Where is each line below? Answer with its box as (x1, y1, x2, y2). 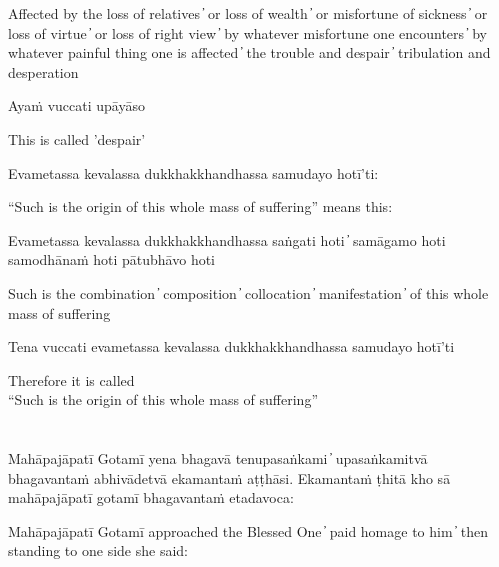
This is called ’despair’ (8, 128, 146, 149)
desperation (8, 61, 79, 82)
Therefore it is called (8, 369, 135, 390)
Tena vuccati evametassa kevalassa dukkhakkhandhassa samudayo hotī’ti (8, 336, 455, 357)
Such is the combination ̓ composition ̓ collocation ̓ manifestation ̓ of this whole (8, 282, 489, 303)
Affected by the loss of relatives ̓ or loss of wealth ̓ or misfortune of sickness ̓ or (8, 3, 488, 23)
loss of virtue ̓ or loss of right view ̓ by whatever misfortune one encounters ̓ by (8, 22, 488, 43)
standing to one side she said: (8, 540, 188, 561)
